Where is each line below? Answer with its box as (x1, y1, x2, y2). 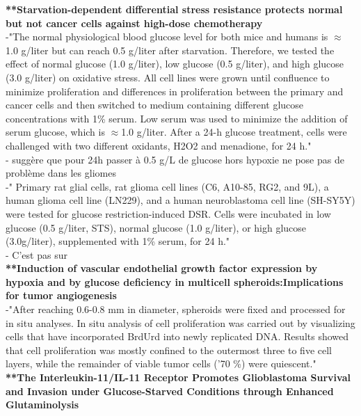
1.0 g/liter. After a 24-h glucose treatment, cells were (121, 125, 347, 139)
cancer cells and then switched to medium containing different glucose (6, 97, 304, 112)
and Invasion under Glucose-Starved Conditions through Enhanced (6, 383, 334, 398)
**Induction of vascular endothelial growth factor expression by (6, 261, 318, 275)
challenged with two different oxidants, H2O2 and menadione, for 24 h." (6, 138, 312, 152)
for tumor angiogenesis (6, 288, 117, 303)
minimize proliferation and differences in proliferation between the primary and (6, 83, 344, 98)
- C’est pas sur (6, 247, 67, 262)
